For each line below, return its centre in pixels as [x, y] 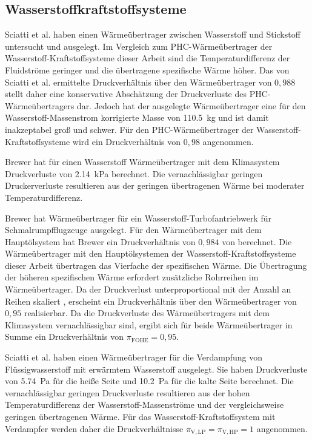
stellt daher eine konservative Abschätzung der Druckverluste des [126, 94]
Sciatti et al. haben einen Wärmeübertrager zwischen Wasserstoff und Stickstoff [153, 34]
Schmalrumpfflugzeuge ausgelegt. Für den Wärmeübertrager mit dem [133, 230]
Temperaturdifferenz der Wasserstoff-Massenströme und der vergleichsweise [144, 404]
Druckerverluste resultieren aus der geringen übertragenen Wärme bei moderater [155, 185]
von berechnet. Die [257, 241]
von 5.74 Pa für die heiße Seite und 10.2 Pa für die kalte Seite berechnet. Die [149, 381]
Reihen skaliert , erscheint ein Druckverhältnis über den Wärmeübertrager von [151, 301]
